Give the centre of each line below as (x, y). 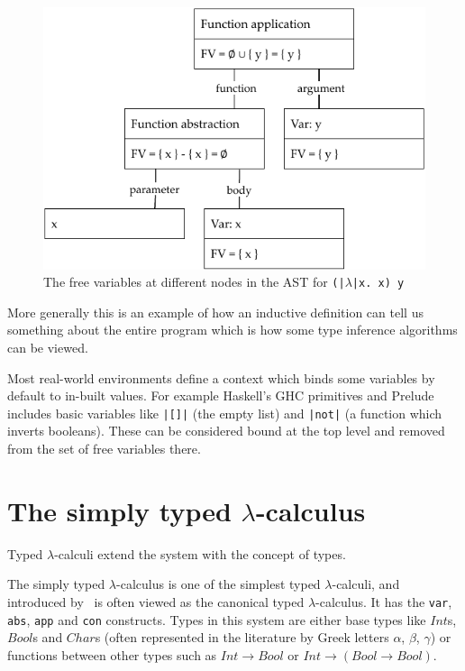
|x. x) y (378, 284)
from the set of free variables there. (104, 448)
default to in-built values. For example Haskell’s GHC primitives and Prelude (221, 395)
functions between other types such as (112, 654)
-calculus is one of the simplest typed (219, 584)
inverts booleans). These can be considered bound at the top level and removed (226, 431)
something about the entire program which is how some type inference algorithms (232, 330)
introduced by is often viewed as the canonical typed (156, 601)
